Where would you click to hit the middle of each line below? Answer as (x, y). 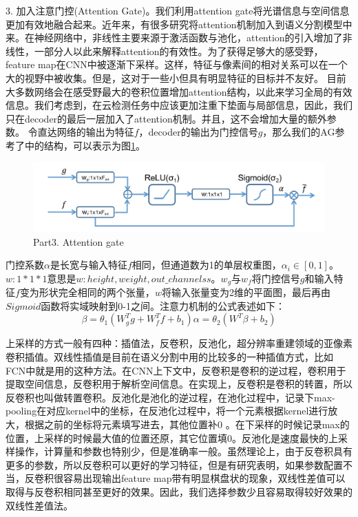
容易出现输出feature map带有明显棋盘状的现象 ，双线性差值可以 (204, 478)
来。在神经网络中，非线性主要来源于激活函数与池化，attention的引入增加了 (174, 38)
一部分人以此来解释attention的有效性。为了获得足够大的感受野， (179, 51)
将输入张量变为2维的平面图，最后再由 (246, 292)
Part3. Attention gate (78, 241)
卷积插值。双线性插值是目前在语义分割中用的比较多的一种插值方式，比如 (169, 356)
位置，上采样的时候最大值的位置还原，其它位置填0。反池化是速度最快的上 (172, 437)
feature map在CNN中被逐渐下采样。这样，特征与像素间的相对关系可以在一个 (177, 64)
